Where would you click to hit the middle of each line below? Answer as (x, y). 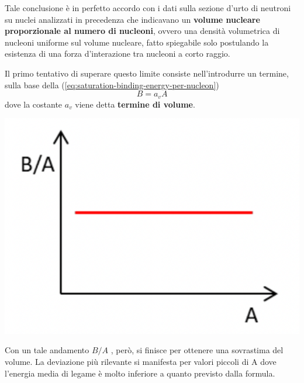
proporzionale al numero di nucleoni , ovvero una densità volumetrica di (142, 31)
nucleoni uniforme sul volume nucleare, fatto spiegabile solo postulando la (137, 42)
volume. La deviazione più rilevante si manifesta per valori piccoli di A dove (141, 361)
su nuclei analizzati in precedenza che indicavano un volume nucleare (132, 19)
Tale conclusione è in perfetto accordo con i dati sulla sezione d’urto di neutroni (148, 8)
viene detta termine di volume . (135, 104)
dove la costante (34, 104)
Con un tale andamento (47, 350)
